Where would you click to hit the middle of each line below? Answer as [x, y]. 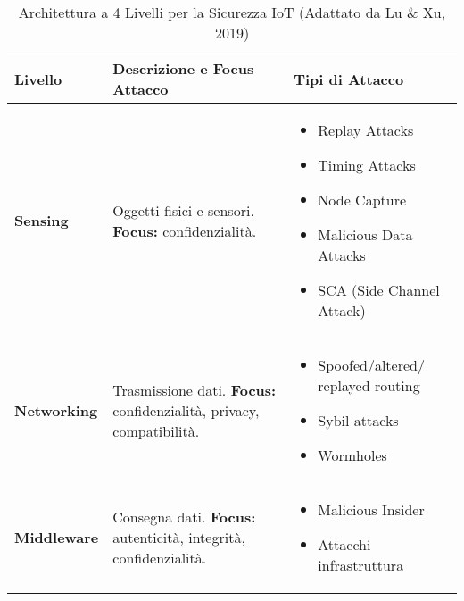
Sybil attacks [358, 420]
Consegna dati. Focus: [184, 517]
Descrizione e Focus [183, 68]
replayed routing [369, 385]
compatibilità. [156, 430]
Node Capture [362, 200]
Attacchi [344, 544]
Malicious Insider [371, 509]
